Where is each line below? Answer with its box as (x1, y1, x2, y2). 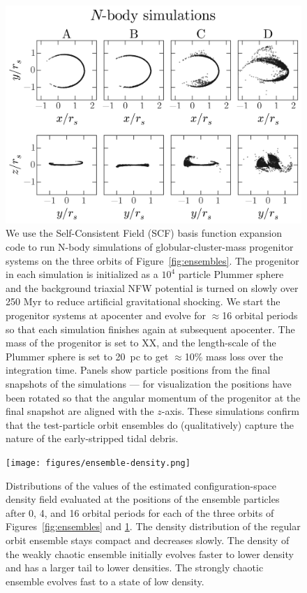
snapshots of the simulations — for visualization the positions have (6, 376, 292, 390)
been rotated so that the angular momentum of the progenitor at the (6, 390, 301, 404)
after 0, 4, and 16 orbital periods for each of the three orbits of (6, 505, 274, 520)
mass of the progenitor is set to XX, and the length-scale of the (6, 335, 276, 350)
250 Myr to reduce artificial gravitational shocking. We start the (6, 294, 280, 309)
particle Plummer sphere (178, 267, 284, 281)
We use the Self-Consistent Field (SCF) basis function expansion (6, 226, 282, 240)
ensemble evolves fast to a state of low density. (6, 573, 204, 588)
